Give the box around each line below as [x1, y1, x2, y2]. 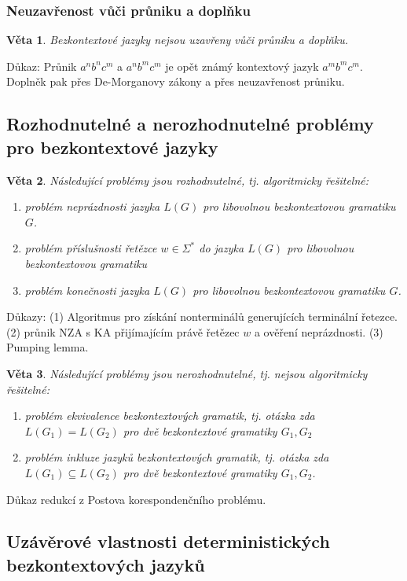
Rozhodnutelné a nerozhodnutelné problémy [6, 112, 374, 136]
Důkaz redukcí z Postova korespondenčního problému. [6, 491, 266, 507]
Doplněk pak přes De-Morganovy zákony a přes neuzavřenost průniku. [6, 73, 345, 90]
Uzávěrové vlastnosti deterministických [6, 529, 330, 553]
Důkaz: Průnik [6, 57, 77, 74]
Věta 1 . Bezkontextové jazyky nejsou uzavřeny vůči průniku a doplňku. [6, 31, 349, 48]
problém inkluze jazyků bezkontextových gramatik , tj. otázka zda [24, 449, 329, 465]
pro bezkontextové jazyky [6, 134, 218, 159]
